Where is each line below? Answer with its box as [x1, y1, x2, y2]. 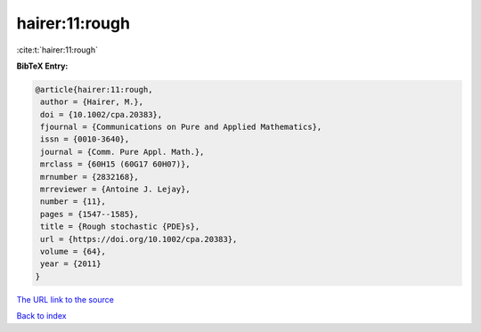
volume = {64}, [40, 247, 107, 256]
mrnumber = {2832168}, [40, 172, 140, 182]
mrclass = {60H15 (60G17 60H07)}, [40, 159, 191, 169]
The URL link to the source [16, 294, 115, 304]
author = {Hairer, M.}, [40, 97, 144, 107]
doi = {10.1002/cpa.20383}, [40, 109, 163, 119]
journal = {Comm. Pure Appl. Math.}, [40, 147, 205, 157]
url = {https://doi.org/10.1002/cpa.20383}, [40, 234, 238, 244]
